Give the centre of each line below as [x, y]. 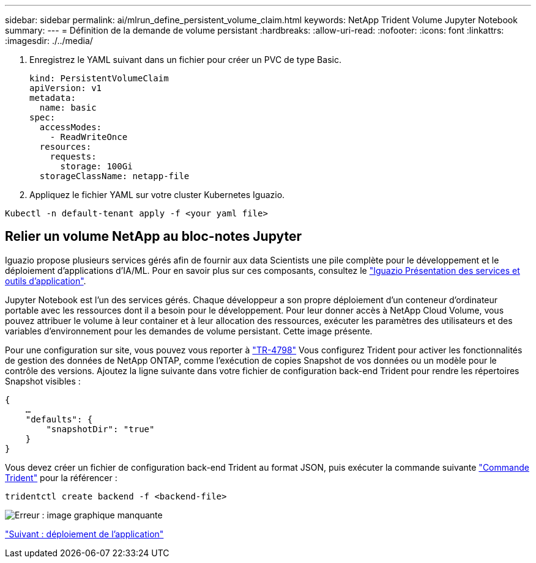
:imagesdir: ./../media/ [49, 41]
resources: [65, 147]
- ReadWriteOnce [89, 137]
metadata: [53, 98]
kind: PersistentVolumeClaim [99, 78]
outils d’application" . [46, 281]
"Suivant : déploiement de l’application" [84, 534]
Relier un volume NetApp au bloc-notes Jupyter [154, 237]
